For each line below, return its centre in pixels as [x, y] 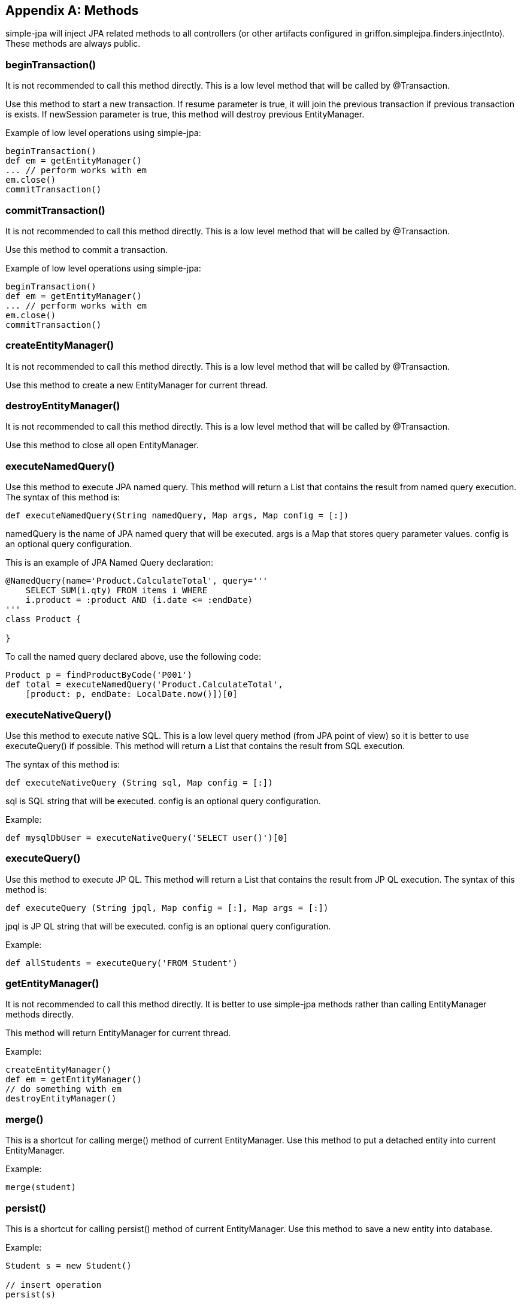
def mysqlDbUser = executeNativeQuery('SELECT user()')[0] [147, 837]
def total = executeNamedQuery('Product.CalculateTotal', [144, 685]
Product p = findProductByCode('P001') [99, 675]
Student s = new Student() [69, 1265]
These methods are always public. [73, 44]
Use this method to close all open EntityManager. [102, 445]
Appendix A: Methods [72, 10]
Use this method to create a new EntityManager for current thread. [137, 385]
